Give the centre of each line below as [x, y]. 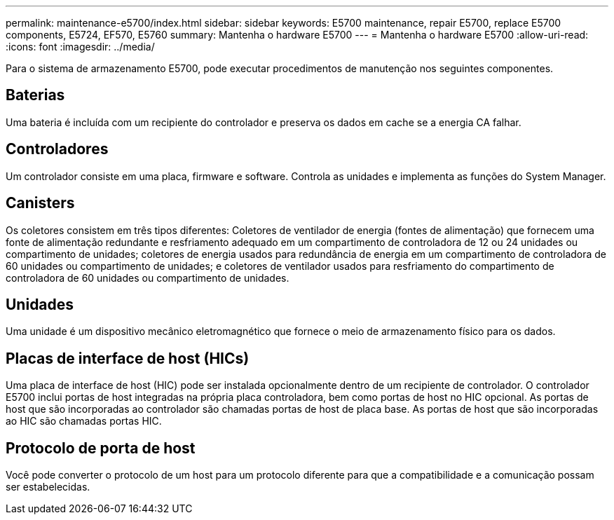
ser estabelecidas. [48, 487]
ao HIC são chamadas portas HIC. [84, 421]
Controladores [57, 149]
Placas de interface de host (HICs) [128, 358]
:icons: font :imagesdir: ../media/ [80, 47]
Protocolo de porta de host [101, 448]
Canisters [40, 203]
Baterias [35, 95]
